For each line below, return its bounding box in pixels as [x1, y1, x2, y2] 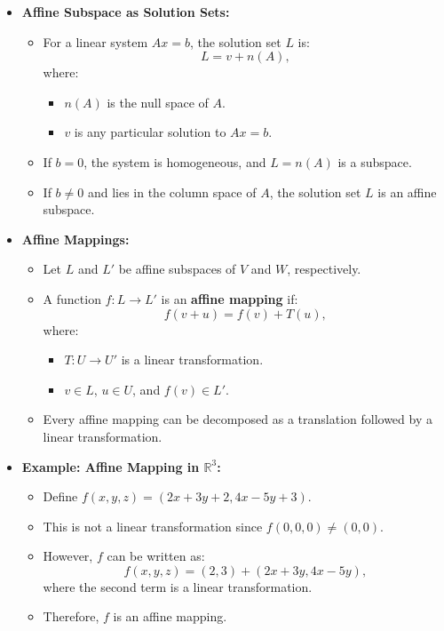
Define [43, 487, 78, 506]
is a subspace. [337, 152, 412, 171]
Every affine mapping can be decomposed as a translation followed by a [43, 410, 432, 428]
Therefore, [43, 607, 99, 626]
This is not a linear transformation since [43, 516, 263, 535]
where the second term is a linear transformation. [43, 577, 313, 595]
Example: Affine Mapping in [21, 457, 200, 475]
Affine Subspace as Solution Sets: [21, 3, 230, 20]
